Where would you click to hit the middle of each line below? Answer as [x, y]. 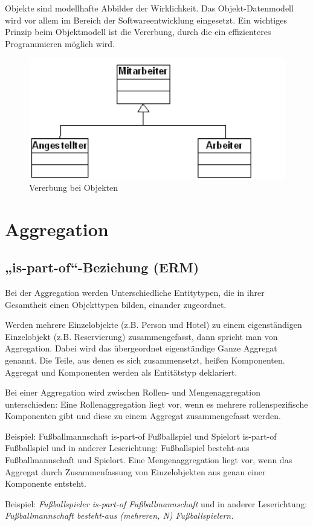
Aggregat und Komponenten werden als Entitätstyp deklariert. [121, 372]
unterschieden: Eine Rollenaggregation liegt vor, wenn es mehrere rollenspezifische [156, 404]
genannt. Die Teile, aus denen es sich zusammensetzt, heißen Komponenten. [145, 360]
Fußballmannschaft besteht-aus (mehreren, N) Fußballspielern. [119, 515]
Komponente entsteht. [46, 483]
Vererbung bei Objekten [74, 187]
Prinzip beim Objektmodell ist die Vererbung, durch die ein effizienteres [138, 32]
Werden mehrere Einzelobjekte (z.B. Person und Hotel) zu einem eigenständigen [153, 325]
